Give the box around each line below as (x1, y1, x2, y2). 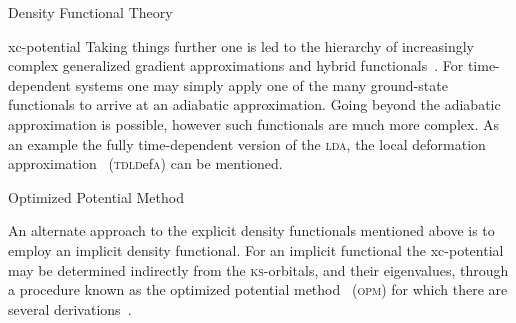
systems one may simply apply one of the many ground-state (75, 74, 448, 95)
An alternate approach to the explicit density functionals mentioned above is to (8, 220, 495, 241)
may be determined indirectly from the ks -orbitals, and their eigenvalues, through (8, 259, 509, 280)
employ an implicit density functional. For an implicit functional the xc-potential (8, 239, 504, 260)
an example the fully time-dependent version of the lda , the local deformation (8, 133, 486, 154)
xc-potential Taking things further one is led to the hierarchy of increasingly (8, 35, 474, 56)
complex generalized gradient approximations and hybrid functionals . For (8, 55, 464, 76)
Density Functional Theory (8, 2, 173, 22)
